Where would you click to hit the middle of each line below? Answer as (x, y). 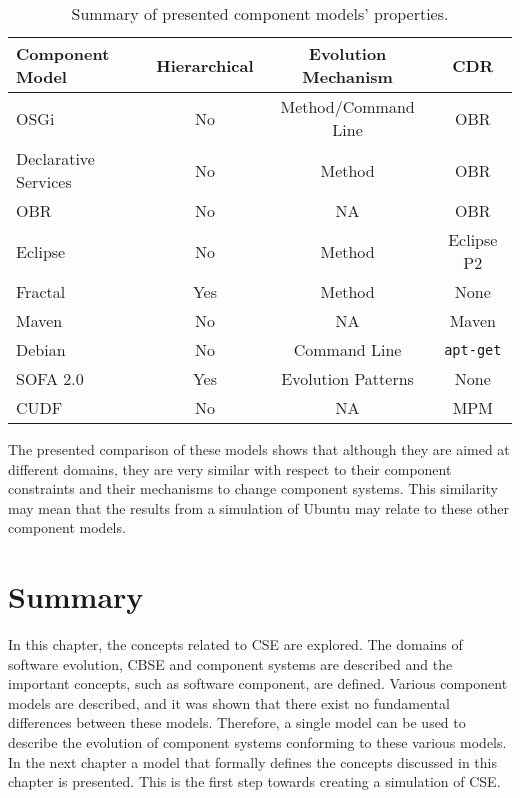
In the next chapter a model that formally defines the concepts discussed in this (252, 761)
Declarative (55, 158)
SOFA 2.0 (50, 378)
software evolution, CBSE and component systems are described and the (230, 663)
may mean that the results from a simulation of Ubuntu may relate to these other (258, 507)
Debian (41, 349)
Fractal (41, 291)
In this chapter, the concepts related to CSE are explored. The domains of (235, 644)
